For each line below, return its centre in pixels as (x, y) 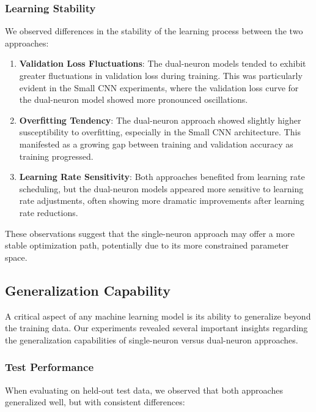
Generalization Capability (88, 290)
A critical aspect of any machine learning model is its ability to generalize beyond (158, 316)
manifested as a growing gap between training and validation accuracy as (156, 144)
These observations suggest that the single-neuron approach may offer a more (150, 233)
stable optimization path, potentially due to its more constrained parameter (147, 245)
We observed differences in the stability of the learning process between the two (154, 31)
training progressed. (56, 156)
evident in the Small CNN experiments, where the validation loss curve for (159, 87)
